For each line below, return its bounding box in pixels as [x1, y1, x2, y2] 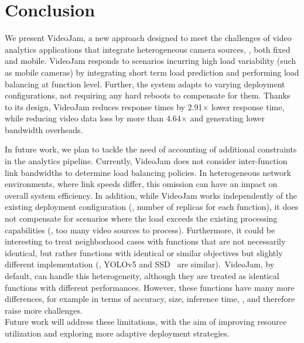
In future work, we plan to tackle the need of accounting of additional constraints [5, 143, 297, 155]
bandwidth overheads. [5, 123, 83, 135]
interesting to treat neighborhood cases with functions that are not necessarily [5, 235, 286, 247]
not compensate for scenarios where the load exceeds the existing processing [5, 212, 278, 225]
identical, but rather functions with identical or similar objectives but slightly [5, 246, 283, 259]
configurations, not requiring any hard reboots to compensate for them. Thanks [5, 89, 291, 101]
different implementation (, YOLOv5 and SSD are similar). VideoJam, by [5, 258, 275, 270]
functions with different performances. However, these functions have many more [5, 281, 295, 293]
